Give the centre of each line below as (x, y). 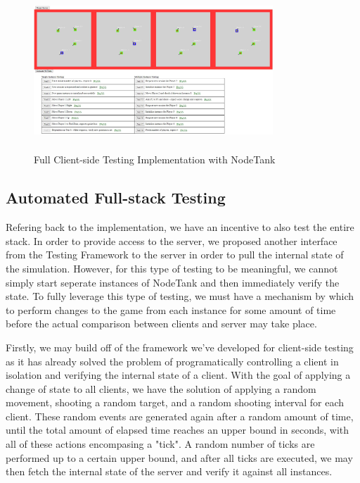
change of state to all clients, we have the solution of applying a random (161, 388)
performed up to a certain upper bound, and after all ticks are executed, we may (179, 457)
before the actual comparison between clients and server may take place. (161, 324)
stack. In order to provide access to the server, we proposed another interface (172, 240)
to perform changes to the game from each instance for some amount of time (171, 309)
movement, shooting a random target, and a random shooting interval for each (175, 402)
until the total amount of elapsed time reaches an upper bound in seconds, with (178, 430)
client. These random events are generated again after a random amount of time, (180, 416)
